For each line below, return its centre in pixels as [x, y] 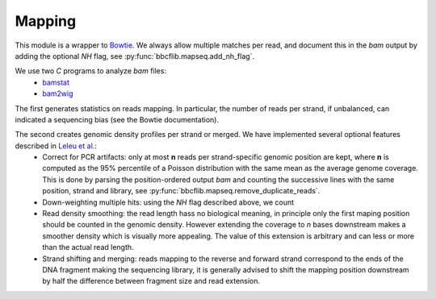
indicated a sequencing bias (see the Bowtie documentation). [117, 119]
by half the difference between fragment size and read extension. [151, 281]
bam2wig [58, 93]
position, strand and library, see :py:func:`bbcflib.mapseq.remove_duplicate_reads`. [181, 191]
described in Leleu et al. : [56, 146]
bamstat [56, 82]
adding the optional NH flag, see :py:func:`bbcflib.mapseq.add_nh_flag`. [134, 56]
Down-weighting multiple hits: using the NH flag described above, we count [168, 202]
